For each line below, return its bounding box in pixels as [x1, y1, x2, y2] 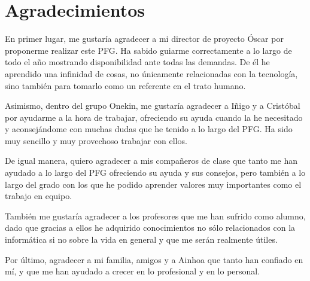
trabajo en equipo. [5, 190, 72, 202]
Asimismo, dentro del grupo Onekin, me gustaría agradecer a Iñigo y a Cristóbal [5, 99, 300, 112]
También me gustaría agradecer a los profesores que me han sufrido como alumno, [5, 209, 306, 222]
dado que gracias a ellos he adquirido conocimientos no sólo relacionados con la [5, 221, 296, 234]
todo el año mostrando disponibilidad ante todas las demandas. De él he [5, 56, 270, 68]
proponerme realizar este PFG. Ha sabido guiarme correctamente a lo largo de [5, 44, 292, 56]
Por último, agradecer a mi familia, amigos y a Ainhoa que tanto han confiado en [5, 253, 303, 265]
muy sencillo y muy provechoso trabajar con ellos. [5, 134, 187, 146]
